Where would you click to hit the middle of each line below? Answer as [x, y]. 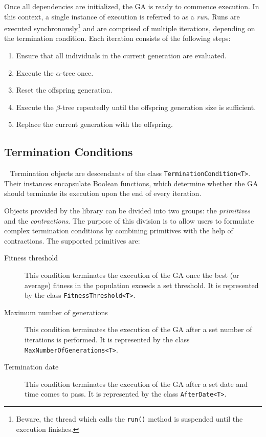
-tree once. [77, 72]
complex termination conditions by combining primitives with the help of [119, 231]
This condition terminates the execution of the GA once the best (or [132, 275]
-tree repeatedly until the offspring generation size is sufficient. [158, 107]
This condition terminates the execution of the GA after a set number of [138, 329]
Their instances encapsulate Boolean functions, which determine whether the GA [131, 183]
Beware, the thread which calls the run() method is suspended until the [129, 419]
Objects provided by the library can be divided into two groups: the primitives [127, 211]
